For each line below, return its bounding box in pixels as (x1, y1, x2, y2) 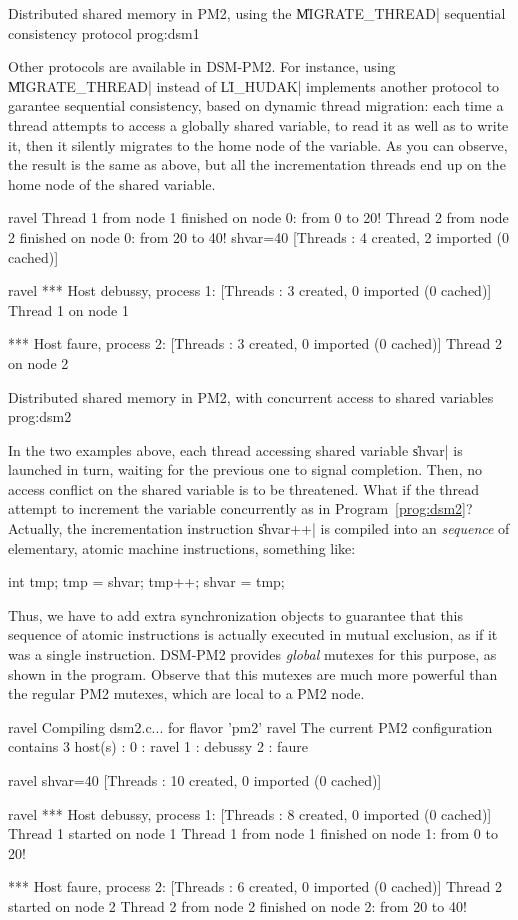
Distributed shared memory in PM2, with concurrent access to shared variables (8, 386, 494, 407)
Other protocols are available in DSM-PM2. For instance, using (8, 56, 396, 77)
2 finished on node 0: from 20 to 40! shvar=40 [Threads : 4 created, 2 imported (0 (8, 226, 509, 247)
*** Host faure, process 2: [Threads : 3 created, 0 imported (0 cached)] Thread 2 (8, 333, 503, 354)
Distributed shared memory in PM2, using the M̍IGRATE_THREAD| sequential (8, 3, 506, 23)
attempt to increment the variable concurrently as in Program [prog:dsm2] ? (8, 498, 473, 519)
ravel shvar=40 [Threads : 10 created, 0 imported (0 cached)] (8, 770, 382, 790)
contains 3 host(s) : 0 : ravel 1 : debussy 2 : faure (8, 736, 308, 757)
